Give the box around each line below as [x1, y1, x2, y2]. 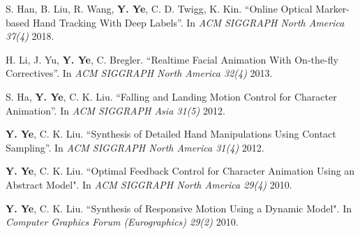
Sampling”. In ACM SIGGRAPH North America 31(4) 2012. [6, 140, 264, 154]
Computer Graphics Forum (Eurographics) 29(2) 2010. [6, 214, 239, 229]
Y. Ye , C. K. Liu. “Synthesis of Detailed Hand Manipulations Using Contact [6, 126, 336, 141]
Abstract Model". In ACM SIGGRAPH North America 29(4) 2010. [6, 177, 292, 191]
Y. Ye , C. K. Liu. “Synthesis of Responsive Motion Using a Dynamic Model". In [6, 200, 352, 215]
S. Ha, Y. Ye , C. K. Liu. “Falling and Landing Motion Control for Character [6, 89, 337, 103]
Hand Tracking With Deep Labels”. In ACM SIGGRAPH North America [32, 15, 345, 29]
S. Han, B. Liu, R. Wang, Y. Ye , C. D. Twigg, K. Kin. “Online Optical [6, 1, 313, 15]
